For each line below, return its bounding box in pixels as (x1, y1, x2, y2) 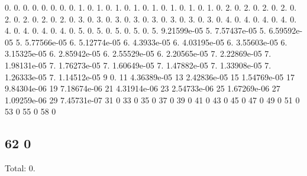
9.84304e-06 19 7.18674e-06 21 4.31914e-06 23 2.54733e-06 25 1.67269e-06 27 (5, 82, 280, 94)
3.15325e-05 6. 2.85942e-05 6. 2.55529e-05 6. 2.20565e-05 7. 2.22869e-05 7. (5, 47, 272, 60)
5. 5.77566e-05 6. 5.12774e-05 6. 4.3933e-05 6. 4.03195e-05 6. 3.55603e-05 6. (15, 35, 287, 48)
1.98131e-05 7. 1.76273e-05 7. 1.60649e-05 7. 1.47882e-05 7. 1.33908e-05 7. (5, 58, 272, 71)
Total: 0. (5, 162, 35, 174)
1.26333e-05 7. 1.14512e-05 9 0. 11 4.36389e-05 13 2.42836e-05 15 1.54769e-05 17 (5, 70, 295, 83)
